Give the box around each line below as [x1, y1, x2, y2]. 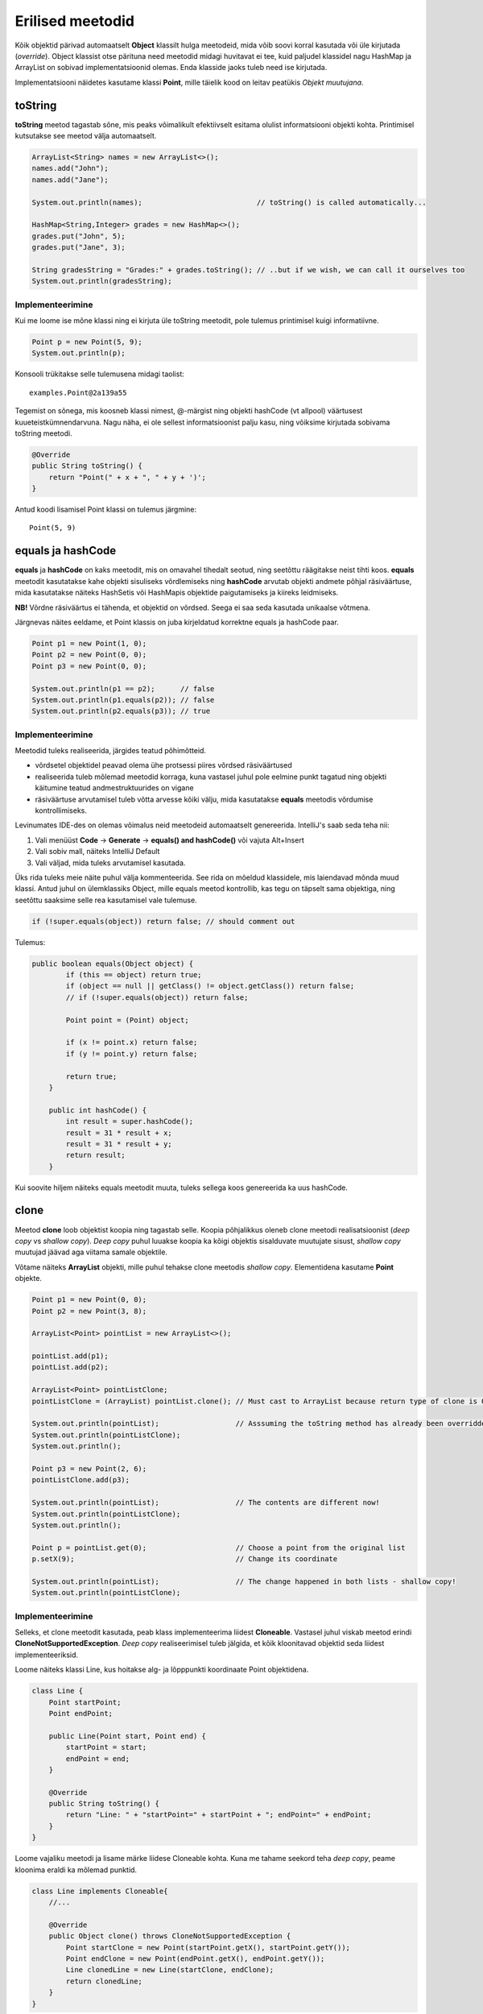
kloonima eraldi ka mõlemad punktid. [14, 1865, 137, 1875]
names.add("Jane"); [31, 175, 109, 184]
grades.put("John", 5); [31, 231, 126, 241]
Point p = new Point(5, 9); [31, 338, 142, 346]
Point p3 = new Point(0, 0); [31, 661, 147, 670]
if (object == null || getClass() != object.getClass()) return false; [65, 981, 355, 991]
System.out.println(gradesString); [31, 276, 172, 286]
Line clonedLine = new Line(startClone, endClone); [65, 1966, 275, 1975]
